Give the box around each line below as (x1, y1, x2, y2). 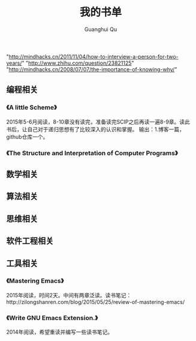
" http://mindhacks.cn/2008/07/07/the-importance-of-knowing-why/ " (6, 65, 177, 73)
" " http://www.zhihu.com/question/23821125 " (22, 59, 134, 67)
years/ (6, 59, 22, 67)
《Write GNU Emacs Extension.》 (6, 313, 98, 322)
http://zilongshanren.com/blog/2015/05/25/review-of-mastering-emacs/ (6, 298, 185, 306)
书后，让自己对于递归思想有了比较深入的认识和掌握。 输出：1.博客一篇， (6, 125, 185, 132)
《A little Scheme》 (6, 103, 57, 111)
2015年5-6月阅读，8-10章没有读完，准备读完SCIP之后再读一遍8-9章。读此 (6, 118, 191, 125)
